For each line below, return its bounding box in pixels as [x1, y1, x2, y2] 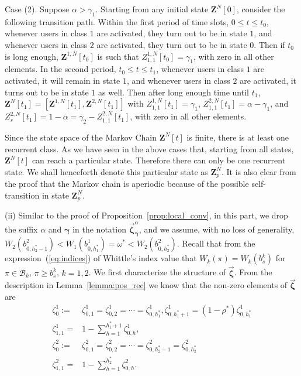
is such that [97, 50, 139, 62]
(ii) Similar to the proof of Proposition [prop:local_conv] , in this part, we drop [5, 209, 288, 221]
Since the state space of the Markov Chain [5, 131, 157, 143]
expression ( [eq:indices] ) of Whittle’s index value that [5, 252, 197, 264]
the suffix [5, 223, 38, 235]
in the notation [72, 223, 126, 235]
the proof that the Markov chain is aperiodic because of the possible [5, 177, 249, 190]
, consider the [236, 3, 285, 15]
